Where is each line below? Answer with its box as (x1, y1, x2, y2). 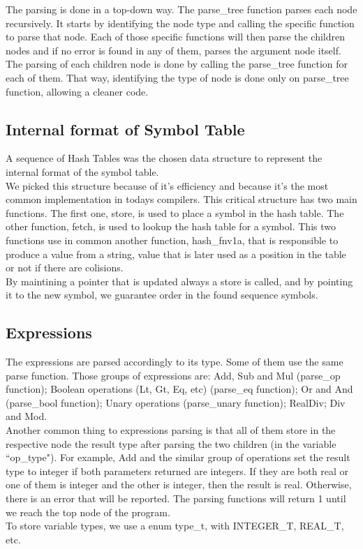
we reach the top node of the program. (6, 504, 170, 519)
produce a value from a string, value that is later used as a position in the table (6, 246, 346, 261)
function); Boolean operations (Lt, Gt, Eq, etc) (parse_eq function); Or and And (6, 382, 353, 396)
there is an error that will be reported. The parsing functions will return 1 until (6, 491, 346, 506)
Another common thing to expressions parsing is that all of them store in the (6, 423, 336, 437)
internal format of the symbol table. (6, 164, 159, 179)
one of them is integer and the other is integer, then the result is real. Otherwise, (6, 477, 352, 492)
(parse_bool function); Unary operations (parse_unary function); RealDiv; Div (6, 395, 346, 409)
